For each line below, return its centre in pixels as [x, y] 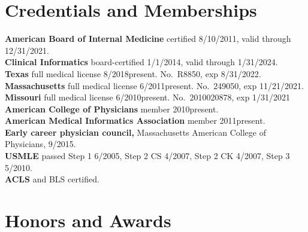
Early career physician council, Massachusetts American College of [135, 132]
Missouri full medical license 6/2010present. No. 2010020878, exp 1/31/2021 [148, 97]
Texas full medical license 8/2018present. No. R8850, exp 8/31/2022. [133, 73]
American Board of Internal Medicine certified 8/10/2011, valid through [148, 39]
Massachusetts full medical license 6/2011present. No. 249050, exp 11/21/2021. [154, 85]
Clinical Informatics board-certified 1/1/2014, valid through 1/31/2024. [141, 62]
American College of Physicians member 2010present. [112, 109]
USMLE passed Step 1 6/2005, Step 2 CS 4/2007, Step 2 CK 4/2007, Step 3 [147, 156]
